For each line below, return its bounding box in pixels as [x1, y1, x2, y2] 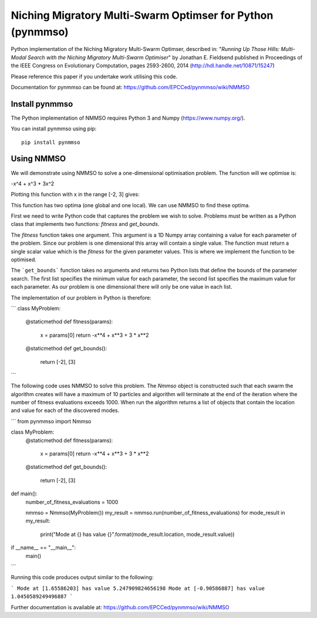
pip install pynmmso [21, 139, 80, 146]
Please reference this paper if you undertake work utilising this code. [11, 73, 178, 80]
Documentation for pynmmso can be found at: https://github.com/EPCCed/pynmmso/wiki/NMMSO [11, 83, 249, 90]
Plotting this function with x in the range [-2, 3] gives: [11, 191, 140, 198]
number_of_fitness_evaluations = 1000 [25, 498, 119, 505]
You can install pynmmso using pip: [11, 125, 97, 132]
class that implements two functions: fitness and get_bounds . [11, 221, 160, 228]
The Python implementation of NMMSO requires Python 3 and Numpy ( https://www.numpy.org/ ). [11, 114, 245, 121]
